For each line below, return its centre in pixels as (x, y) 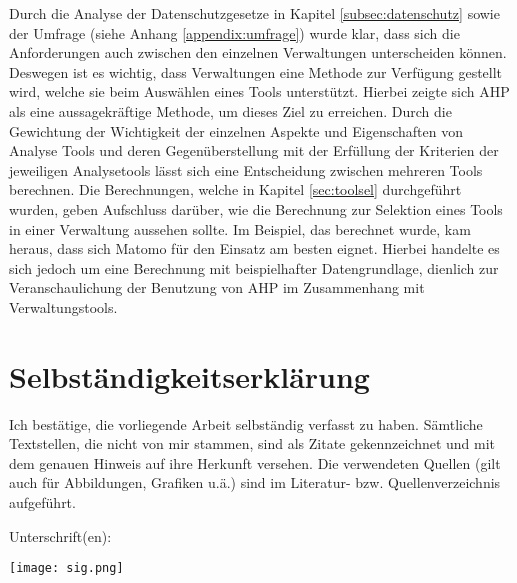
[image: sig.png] (66, 568)
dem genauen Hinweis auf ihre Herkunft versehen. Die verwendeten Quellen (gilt (255, 462)
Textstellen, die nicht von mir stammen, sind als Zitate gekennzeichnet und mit (252, 443)
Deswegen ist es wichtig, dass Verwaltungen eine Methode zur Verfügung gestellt (256, 71)
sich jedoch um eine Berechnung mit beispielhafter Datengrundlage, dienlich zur (254, 267)
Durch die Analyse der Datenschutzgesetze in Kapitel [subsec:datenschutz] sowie (254, 13)
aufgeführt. (42, 502)
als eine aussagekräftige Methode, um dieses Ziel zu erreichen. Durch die (230, 110)
